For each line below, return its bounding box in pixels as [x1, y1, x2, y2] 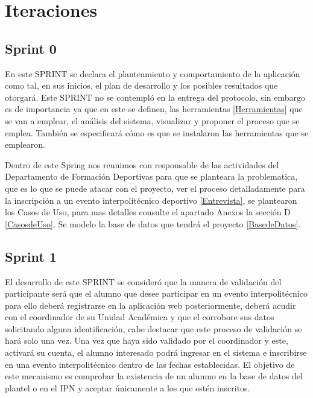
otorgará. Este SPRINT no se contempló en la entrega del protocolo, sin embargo [5, 90, 305, 103]
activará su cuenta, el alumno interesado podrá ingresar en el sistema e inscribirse [5, 346, 307, 359]
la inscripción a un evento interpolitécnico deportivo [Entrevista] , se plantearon [5, 194, 297, 206]
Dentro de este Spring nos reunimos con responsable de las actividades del [5, 158, 279, 171]
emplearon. [5, 138, 45, 151]
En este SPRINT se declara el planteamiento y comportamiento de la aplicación [5, 67, 300, 80]
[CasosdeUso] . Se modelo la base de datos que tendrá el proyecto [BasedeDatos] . [5, 217, 301, 230]
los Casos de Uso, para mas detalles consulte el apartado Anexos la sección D [5, 206, 291, 218]
